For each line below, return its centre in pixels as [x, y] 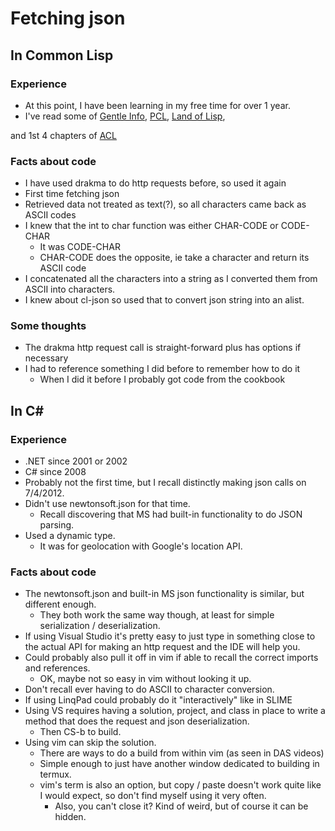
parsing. [57, 525]
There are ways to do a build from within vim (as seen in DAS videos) [182, 753]
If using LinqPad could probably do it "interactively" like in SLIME [158, 700]
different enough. [60, 604]
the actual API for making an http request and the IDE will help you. [162, 647]
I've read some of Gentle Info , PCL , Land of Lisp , [125, 116]
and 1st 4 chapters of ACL [63, 135]
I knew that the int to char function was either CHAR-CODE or [151, 226]
